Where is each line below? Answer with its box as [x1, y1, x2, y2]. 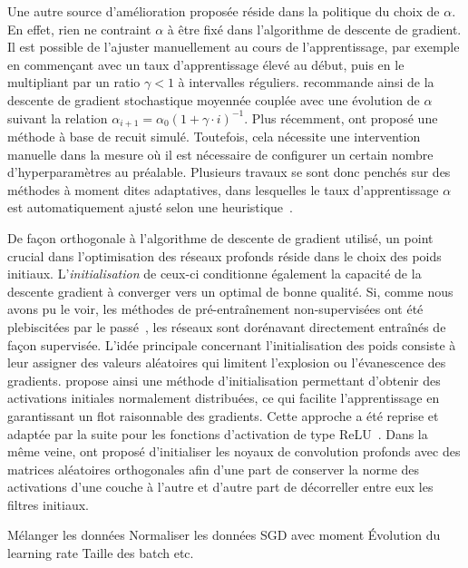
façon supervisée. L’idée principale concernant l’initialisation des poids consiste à [7, 335, 456, 354]
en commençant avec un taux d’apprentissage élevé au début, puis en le [7, 54, 405, 73]
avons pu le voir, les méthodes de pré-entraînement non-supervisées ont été [7, 299, 424, 318]
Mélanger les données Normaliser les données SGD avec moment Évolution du [7, 525, 441, 544]
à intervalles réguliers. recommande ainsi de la [178, 73, 434, 92]
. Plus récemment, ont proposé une [244, 108, 438, 127]
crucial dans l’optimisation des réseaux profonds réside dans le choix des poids [7, 246, 442, 265]
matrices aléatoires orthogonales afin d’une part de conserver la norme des [7, 459, 420, 478]
